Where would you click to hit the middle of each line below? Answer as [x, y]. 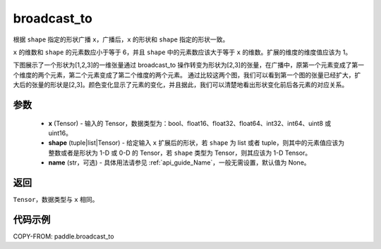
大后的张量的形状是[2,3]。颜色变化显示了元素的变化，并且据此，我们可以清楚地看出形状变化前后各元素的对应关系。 [181, 85]
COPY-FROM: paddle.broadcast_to [64, 236]
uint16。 [60, 133]
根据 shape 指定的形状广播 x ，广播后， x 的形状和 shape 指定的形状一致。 [121, 39]
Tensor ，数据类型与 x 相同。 [56, 199]
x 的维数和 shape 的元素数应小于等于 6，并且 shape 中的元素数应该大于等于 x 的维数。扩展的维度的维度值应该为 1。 [182, 52]
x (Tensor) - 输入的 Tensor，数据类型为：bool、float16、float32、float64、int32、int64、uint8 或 [190, 123]
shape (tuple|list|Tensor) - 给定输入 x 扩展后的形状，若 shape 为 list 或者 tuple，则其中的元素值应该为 [196, 143]
